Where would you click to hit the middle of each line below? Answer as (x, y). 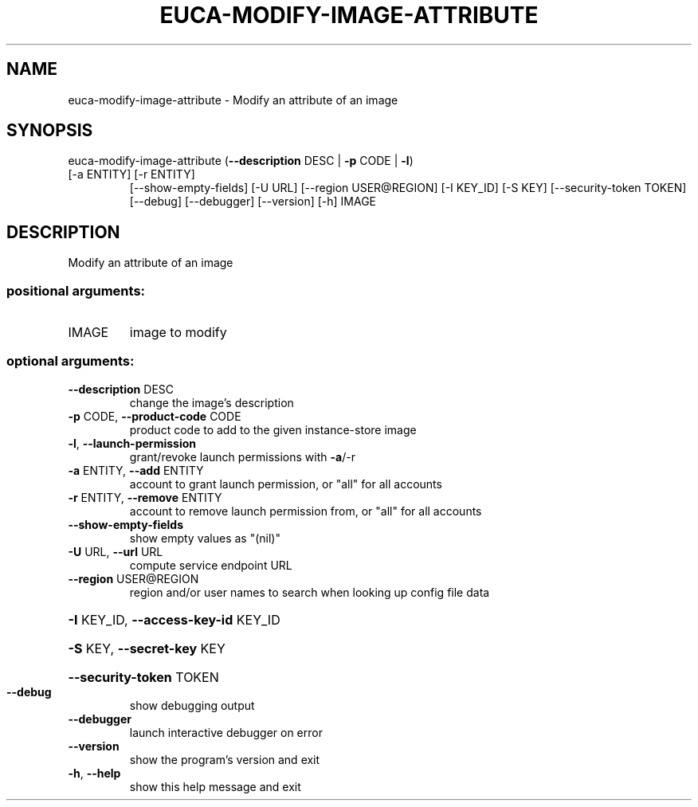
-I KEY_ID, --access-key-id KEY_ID (174, 619)
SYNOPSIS (50, 131)
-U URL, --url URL (116, 551)
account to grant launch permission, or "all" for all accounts (286, 484)
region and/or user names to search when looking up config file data (310, 592)
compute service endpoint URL (211, 565)
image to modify (178, 333)
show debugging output (192, 705)
